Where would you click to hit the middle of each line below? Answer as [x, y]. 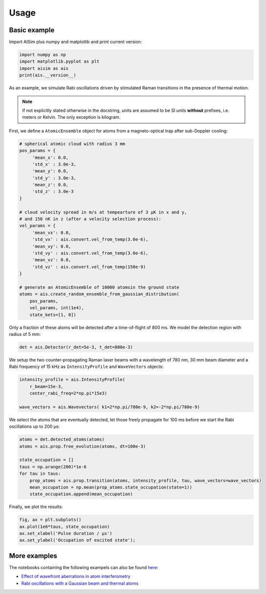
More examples [33, 556]
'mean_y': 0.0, [50, 171]
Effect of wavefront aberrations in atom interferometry [76, 576]
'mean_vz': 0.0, [52, 260]
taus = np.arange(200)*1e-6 [53, 467]
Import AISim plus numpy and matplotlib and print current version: [76, 42]
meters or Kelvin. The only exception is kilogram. [71, 117]
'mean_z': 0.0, [50, 185]
